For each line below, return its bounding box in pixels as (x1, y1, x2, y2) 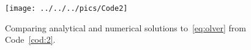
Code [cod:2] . (5, 33, 56, 46)
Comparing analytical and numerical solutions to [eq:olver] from (5, 21, 246, 34)
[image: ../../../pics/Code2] (5, 4, 128, 13)
